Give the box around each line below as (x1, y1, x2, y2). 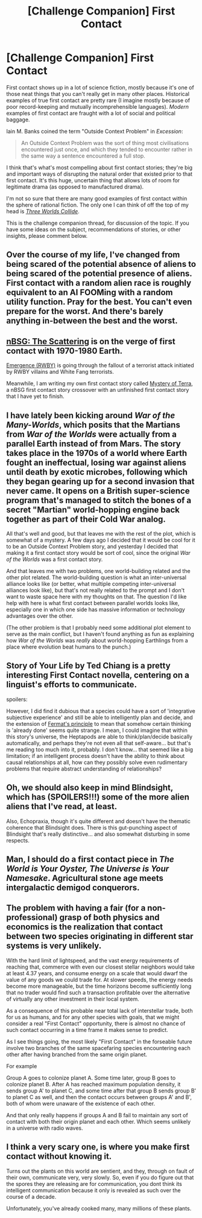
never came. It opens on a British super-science (6, 486, 190, 496)
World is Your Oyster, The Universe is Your (6, 864, 169, 874)
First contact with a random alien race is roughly (6, 278, 192, 288)
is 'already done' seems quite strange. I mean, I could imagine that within (6, 726, 188, 734)
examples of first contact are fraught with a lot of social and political (6, 109, 176, 117)
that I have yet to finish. (6, 393, 65, 400)
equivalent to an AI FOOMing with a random (6, 287, 173, 298)
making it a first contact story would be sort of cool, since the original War (6, 549, 191, 556)
